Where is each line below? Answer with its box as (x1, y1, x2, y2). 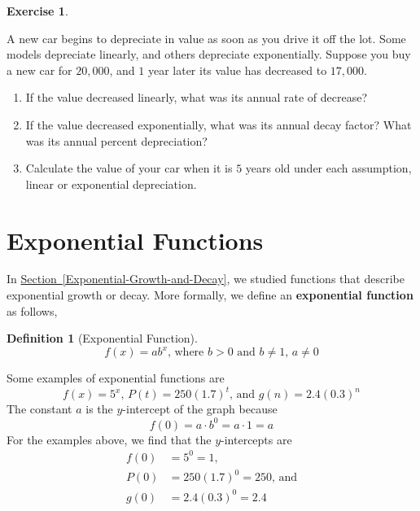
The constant (7, 400, 72, 417)
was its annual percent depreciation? (25, 132, 208, 149)
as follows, (7, 302, 58, 319)
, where (167, 347, 204, 359)
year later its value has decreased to (147, 61, 327, 78)
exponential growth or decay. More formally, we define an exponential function (7, 286, 413, 304)
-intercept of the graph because (122, 400, 278, 417)
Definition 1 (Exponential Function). (7, 330, 198, 347)
